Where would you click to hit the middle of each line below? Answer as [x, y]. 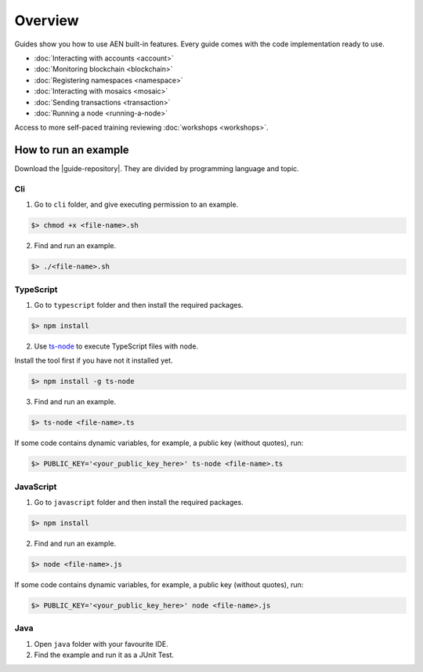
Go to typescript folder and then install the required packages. [139, 305]
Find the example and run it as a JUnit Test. [104, 655]
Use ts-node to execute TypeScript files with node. [116, 346]
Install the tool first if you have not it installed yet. [94, 360]
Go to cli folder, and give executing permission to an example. [136, 205]
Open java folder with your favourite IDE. [101, 644]
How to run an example [72, 150]
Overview [47, 20]
